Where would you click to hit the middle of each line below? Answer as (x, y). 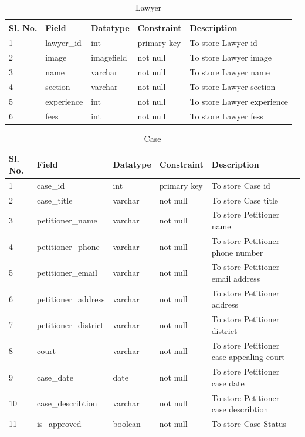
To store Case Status (249, 423)
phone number (237, 252)
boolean (127, 423)
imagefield (109, 57)
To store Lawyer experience (239, 101)
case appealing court (248, 357)
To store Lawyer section (233, 86)
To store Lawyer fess (226, 116)
